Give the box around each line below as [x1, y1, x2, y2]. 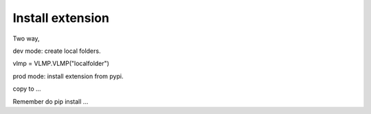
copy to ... [12, 84, 41, 93]
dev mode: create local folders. [12, 47, 101, 55]
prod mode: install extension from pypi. [12, 72, 124, 80]
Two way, [12, 34, 41, 43]
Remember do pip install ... [12, 97, 89, 106]
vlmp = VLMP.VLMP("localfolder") [12, 59, 110, 68]
